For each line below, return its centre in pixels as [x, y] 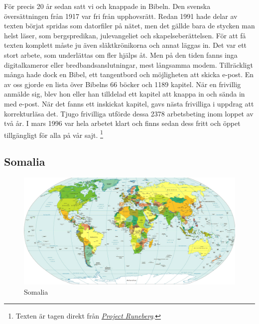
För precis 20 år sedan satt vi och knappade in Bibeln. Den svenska [107, 6]
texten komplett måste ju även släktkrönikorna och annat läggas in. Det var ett [126, 45]
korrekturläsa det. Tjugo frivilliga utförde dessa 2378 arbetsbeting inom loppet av [129, 113]
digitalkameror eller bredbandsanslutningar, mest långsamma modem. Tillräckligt [129, 64]
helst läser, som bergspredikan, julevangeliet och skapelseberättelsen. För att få [125, 35]
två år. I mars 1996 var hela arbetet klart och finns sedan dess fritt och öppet [122, 123]
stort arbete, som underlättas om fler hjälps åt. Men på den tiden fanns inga [121, 54]
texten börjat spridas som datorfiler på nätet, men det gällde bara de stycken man [129, 26]
